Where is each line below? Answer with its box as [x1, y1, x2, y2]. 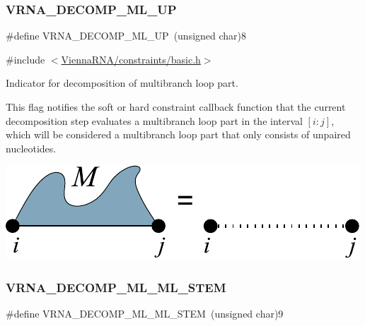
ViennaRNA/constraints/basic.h [61, 52, 201, 66]
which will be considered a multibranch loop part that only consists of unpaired [6, 127, 351, 142]
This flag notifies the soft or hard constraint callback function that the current [6, 99, 346, 114]
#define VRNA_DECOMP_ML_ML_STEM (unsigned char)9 [6, 306, 284, 321]
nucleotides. [6, 140, 57, 155]
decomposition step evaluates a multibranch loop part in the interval [6, 113, 303, 128]
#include [6, 52, 45, 66]
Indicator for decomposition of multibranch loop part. [6, 76, 238, 90]
